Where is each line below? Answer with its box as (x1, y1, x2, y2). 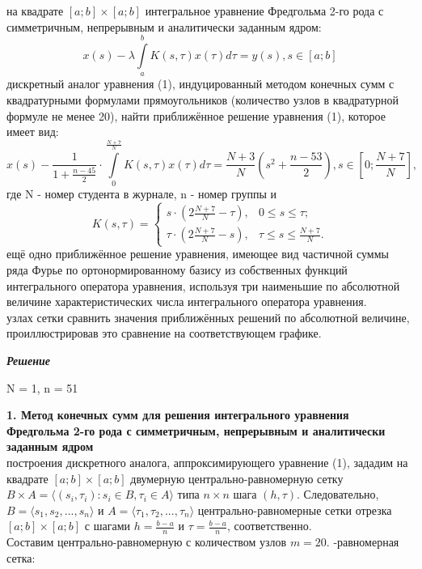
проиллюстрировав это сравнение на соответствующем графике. (6, 325, 322, 342)
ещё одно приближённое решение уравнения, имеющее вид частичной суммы (6, 245, 389, 262)
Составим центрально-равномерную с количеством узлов (6, 533, 287, 550)
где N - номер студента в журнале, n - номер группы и (6, 185, 277, 202)
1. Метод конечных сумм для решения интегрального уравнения (6, 406, 349, 423)
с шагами (84, 517, 131, 534)
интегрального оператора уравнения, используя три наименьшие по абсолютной (6, 277, 400, 294)
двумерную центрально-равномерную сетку (130, 469, 344, 486)
